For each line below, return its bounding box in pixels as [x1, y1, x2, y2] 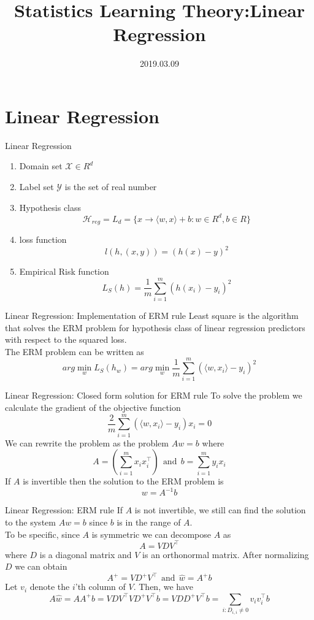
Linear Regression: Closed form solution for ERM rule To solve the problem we [5, 389, 302, 402]
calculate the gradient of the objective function [5, 401, 181, 414]
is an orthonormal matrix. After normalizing [142, 548, 309, 561]
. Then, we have [133, 580, 193, 593]
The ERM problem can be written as [5, 345, 144, 358]
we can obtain [15, 560, 67, 573]
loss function [19, 233, 67, 246]
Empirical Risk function [19, 265, 109, 278]
